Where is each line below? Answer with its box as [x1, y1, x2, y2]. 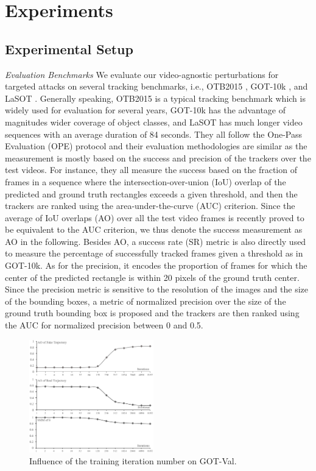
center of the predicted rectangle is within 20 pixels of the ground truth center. [5, 271, 300, 283]
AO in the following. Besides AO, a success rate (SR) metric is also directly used [5, 235, 306, 247]
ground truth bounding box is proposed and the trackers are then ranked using [5, 306, 300, 319]
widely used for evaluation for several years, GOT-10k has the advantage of [5, 104, 286, 116]
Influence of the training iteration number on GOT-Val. [29, 455, 237, 467]
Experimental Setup [5, 39, 133, 58]
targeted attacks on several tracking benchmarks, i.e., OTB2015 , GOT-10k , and [5, 80, 308, 93]
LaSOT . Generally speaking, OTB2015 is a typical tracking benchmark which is [5, 91, 306, 104]
